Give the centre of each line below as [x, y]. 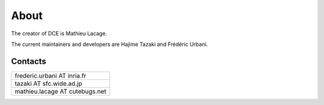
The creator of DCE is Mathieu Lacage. [59, 33]
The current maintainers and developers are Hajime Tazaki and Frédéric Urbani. [109, 44]
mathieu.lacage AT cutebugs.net [61, 91]
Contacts [29, 61]
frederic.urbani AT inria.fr [50, 76]
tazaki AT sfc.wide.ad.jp [48, 84]
